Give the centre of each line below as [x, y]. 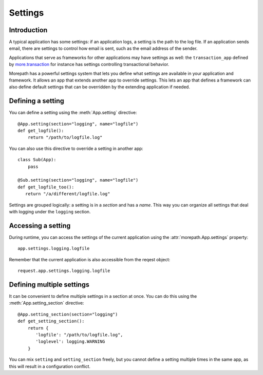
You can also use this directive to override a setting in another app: [76, 148]
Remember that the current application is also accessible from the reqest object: [90, 259]
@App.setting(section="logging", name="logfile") [78, 124]
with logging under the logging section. [50, 212]
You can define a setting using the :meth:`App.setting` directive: [73, 113]
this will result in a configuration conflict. [50, 366]
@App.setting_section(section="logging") [68, 314]
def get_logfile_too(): [46, 187]
